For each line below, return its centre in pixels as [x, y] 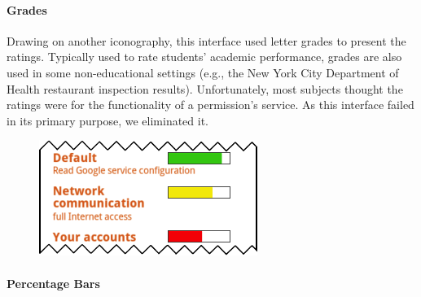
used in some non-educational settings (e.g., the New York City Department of [203, 72]
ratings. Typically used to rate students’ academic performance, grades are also [204, 57]
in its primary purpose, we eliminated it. [108, 120]
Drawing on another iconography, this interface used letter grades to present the [206, 40]
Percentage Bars [53, 283]
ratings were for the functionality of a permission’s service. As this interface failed [210, 105]
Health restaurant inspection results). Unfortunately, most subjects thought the [205, 88]
